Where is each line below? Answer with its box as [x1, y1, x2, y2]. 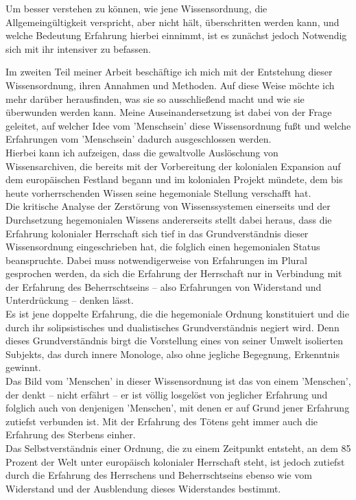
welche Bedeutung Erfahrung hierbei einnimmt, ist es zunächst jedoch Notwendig [5, 28, 347, 43]
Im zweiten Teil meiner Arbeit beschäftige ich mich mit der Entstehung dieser [5, 64, 333, 79]
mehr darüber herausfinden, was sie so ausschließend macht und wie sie [5, 91, 305, 106]
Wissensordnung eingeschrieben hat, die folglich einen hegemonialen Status [5, 239, 320, 254]
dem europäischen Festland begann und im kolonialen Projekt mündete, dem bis [5, 172, 343, 187]
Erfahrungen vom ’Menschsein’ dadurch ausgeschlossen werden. [5, 132, 272, 146]
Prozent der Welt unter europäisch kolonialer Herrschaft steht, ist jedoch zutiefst [5, 454, 345, 468]
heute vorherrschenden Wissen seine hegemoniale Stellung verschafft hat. [5, 185, 311, 200]
